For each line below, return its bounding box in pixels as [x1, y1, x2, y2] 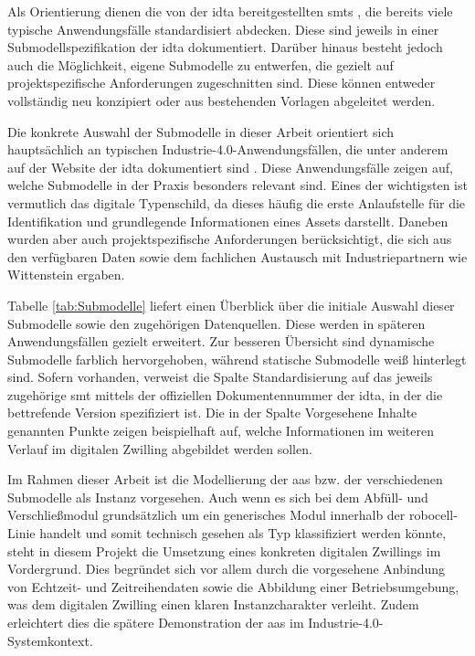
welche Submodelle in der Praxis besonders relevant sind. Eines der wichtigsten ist [7, 175, 468, 195]
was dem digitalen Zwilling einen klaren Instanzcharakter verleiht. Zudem [7, 595, 419, 614]
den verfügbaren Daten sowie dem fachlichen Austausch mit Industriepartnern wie [7, 247, 468, 266]
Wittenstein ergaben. [7, 265, 125, 284]
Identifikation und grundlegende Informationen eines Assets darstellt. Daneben [7, 211, 449, 230]
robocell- [408, 505, 458, 524]
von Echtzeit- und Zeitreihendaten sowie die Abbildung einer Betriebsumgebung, [7, 577, 459, 596]
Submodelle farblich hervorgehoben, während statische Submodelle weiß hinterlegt [7, 349, 467, 368]
